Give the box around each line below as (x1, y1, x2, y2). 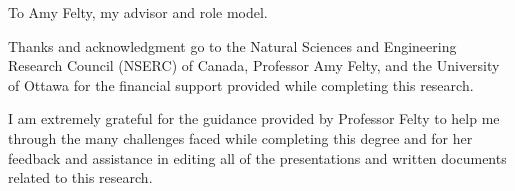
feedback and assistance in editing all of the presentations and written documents (8, 147, 507, 168)
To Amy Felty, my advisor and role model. (8, 2, 268, 22)
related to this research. (8, 167, 153, 188)
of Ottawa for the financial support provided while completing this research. (8, 74, 474, 95)
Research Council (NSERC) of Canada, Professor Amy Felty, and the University (8, 55, 500, 76)
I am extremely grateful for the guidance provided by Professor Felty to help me (8, 108, 500, 129)
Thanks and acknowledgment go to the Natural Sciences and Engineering (8, 35, 457, 56)
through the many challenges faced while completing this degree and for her (8, 127, 473, 148)
